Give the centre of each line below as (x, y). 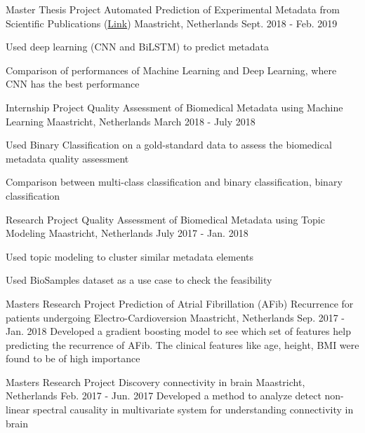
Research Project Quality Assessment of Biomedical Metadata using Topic (165, 219)
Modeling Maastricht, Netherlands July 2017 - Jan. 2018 (127, 233)
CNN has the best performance (73, 84)
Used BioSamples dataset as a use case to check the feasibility (139, 280)
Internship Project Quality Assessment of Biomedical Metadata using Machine (174, 107)
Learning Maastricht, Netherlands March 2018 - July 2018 (131, 121)
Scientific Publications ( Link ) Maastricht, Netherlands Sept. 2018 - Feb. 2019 (172, 23)
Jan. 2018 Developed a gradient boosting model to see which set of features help (178, 331)
